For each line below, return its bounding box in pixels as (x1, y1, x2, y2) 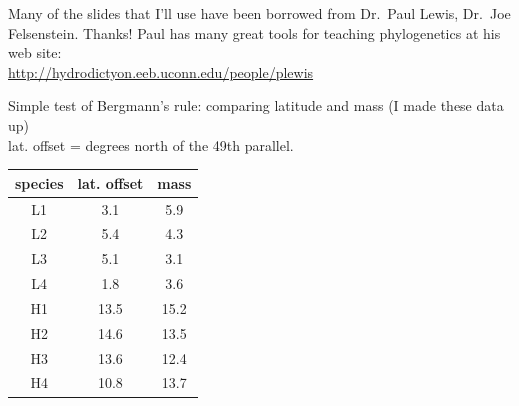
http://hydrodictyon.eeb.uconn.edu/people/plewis (8, 61, 314, 82)
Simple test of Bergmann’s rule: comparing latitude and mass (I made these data (8, 95, 504, 116)
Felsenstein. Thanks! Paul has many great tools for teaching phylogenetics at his (8, 22, 501, 43)
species (15, 172, 64, 193)
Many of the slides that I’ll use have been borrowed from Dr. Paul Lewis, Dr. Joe (8, 3, 511, 23)
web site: (8, 42, 62, 63)
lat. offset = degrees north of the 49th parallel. (8, 134, 294, 155)
